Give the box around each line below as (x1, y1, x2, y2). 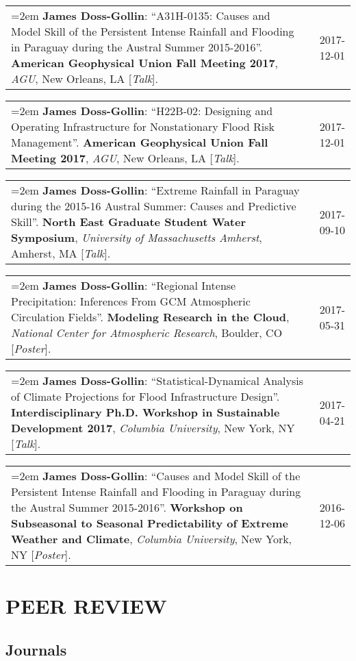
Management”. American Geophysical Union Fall (11, 134, 268, 150)
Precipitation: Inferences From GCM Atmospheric (11, 293, 251, 309)
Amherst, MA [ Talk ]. (11, 245, 111, 261)
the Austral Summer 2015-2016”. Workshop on (11, 499, 243, 515)
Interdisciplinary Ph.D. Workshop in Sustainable (11, 404, 280, 420)
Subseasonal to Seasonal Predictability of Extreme (11, 515, 289, 531)
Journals (5, 638, 67, 660)
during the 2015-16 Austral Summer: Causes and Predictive (11, 198, 296, 214)
